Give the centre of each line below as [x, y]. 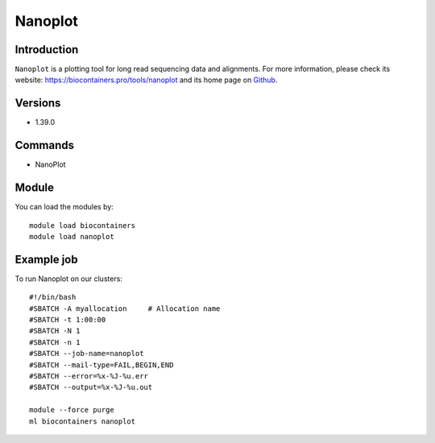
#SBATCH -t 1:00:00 [68, 320]
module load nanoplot [72, 236]
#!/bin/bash [53, 297]
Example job [46, 259]
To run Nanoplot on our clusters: [68, 279]
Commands [45, 145]
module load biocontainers [83, 225]
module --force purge [72, 410]
